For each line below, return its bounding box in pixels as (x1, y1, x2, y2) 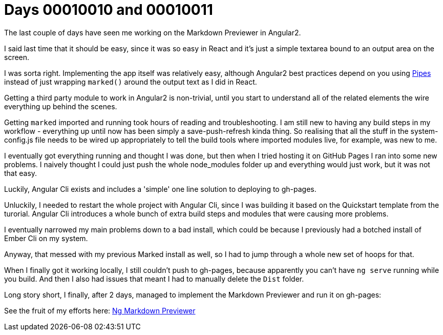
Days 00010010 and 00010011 (4, 1, 213, 18)
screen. (4, 52, 30, 62)
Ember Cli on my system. (4, 233, 88, 243)
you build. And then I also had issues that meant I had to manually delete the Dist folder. (4, 274, 304, 283)
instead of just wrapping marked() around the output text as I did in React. (4, 77, 257, 86)
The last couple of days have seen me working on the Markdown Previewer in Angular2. (4, 28, 301, 37)
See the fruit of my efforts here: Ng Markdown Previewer (4, 306, 196, 315)
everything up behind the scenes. (4, 102, 117, 111)
